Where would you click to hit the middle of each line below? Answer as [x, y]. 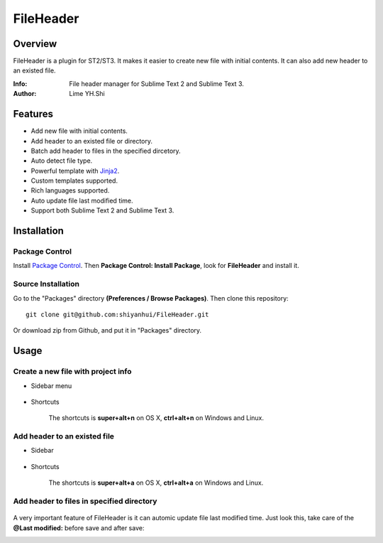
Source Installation [46, 284]
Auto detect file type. [62, 161]
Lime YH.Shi [87, 94]
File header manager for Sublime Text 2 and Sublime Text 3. [157, 84]
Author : [25, 94]
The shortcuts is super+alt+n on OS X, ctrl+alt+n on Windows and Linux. [156, 418]
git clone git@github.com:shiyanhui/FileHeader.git [117, 314]
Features [33, 114]
